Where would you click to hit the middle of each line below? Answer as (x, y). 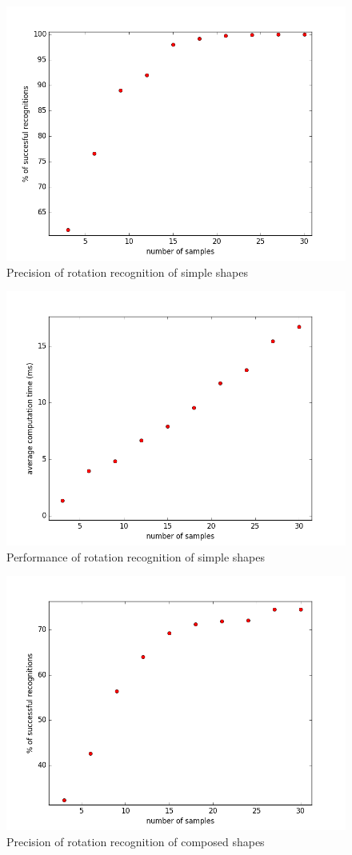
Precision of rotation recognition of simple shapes (128, 272)
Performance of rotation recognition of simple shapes (136, 556)
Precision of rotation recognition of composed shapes (136, 841)
